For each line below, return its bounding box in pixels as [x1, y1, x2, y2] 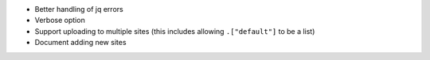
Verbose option [34, 16, 85, 25]
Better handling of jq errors [34, 5, 123, 13]
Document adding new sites [34, 38, 127, 47]
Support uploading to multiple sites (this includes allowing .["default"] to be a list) [34, 26, 315, 36]
